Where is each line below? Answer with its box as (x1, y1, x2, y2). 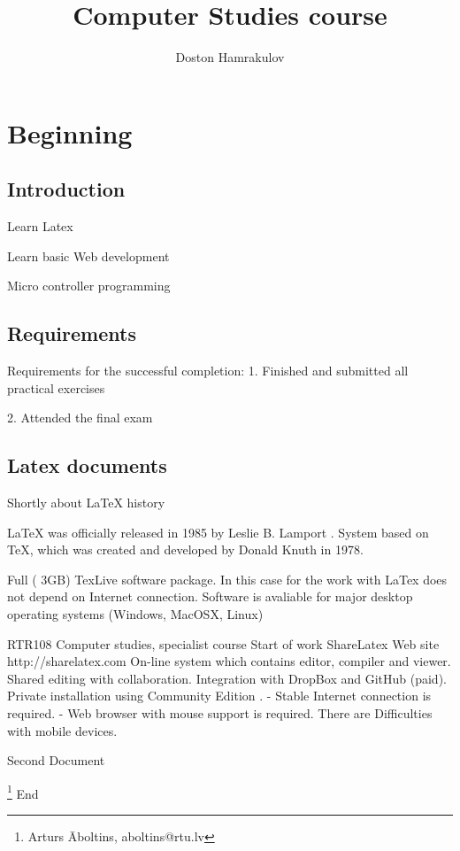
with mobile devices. (7, 721, 118, 739)
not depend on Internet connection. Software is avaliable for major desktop (7, 587, 413, 606)
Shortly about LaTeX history (7, 493, 165, 512)
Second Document (7, 751, 105, 770)
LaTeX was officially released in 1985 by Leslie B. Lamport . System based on (7, 522, 429, 541)
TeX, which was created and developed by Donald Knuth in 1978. (7, 540, 364, 559)
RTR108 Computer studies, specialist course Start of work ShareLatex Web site (7, 634, 440, 653)
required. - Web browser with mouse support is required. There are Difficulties (7, 704, 433, 723)
